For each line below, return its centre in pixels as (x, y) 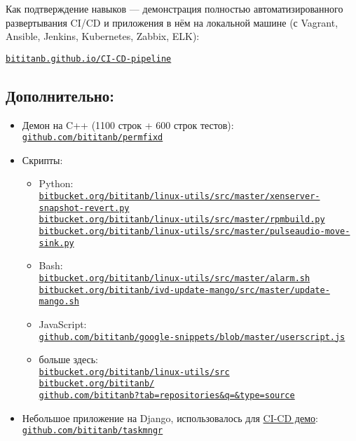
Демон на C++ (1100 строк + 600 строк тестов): (128, 124)
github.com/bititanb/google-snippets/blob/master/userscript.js (192, 337)
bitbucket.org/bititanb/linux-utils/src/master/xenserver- (179, 197)
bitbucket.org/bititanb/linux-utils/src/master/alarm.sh (174, 278)
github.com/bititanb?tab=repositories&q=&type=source (167, 396)
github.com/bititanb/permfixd (93, 138)
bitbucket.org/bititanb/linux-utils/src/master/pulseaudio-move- (194, 232)
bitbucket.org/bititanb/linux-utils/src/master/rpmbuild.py (182, 220)
